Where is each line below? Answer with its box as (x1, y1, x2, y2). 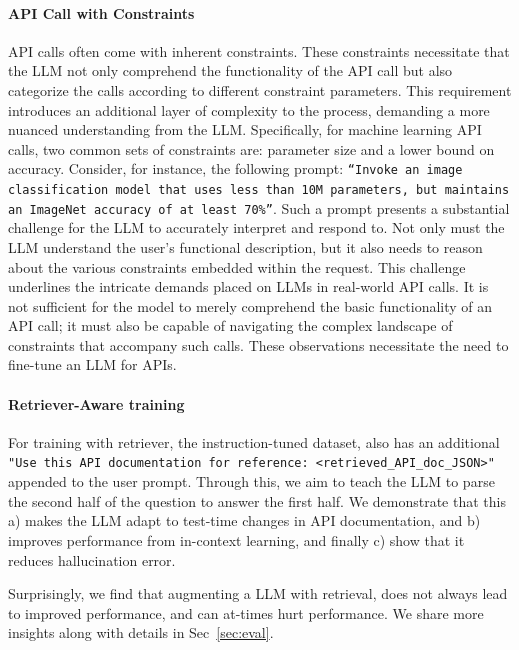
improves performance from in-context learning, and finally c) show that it (8, 529, 465, 550)
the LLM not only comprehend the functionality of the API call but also (8, 60, 453, 81)
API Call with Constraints (8, 2, 195, 23)
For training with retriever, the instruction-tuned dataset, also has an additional (8, 431, 500, 452)
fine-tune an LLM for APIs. (8, 354, 177, 375)
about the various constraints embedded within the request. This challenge (8, 256, 466, 277)
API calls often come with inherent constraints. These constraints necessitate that (8, 40, 510, 61)
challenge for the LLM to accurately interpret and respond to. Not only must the (8, 217, 505, 238)
